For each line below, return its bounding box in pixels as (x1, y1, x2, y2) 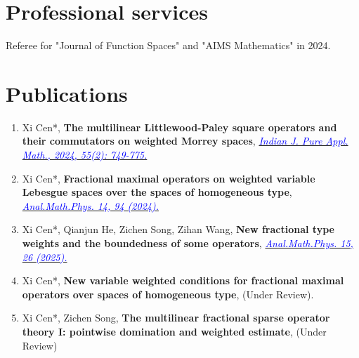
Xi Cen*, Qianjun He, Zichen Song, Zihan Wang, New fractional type (22, 222, 334, 237)
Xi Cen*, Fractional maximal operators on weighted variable (22, 171, 315, 185)
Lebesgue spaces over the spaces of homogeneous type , (22, 185, 292, 199)
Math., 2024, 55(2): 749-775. (22, 147, 148, 162)
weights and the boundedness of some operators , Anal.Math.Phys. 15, (22, 236, 353, 250)
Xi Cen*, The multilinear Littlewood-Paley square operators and (22, 119, 337, 134)
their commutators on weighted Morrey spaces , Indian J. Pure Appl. (22, 133, 348, 148)
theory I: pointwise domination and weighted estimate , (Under (22, 324, 327, 338)
